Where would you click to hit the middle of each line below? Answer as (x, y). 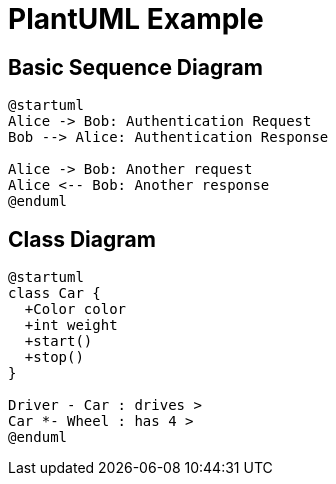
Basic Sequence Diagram (135, 67)
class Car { (54, 293)
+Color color (75, 309)
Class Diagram (82, 239)
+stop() (54, 357)
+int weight (71, 325)
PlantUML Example (136, 19)
